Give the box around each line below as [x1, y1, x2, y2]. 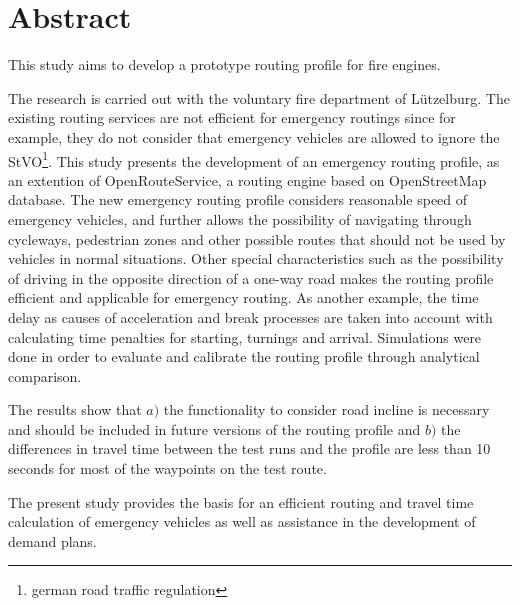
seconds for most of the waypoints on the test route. [8, 458, 327, 479]
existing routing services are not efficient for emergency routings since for [8, 107, 456, 128]
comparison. [8, 365, 82, 386]
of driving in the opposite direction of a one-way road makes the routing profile [8, 267, 494, 288]
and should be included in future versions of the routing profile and [8, 418, 421, 439]
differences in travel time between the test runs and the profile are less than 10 [8, 438, 491, 459]
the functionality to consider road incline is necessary [163, 399, 490, 420]
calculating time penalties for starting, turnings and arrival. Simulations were [8, 326, 482, 347]
